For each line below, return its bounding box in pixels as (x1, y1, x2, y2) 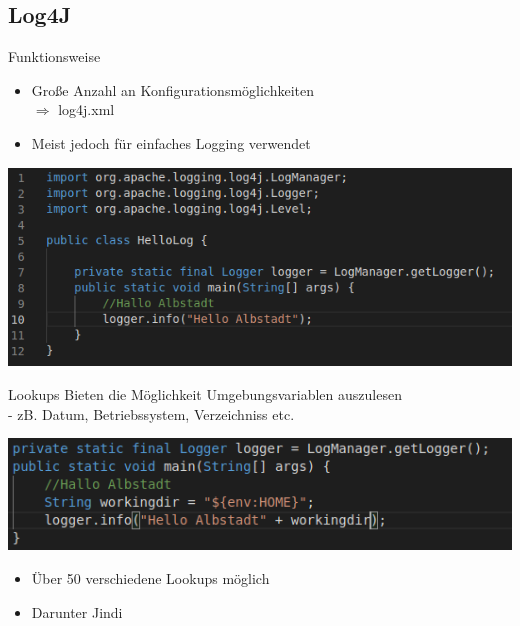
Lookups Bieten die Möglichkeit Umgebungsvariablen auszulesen (8, 383, 402, 404)
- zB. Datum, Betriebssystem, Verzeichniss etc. (8, 403, 295, 424)
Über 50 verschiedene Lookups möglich (31, 568, 270, 589)
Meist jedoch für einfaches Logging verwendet (31, 132, 311, 153)
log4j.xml (58, 99, 115, 120)
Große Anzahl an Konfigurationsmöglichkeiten (31, 79, 315, 100)
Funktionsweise (8, 46, 101, 67)
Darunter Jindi (31, 601, 123, 622)
